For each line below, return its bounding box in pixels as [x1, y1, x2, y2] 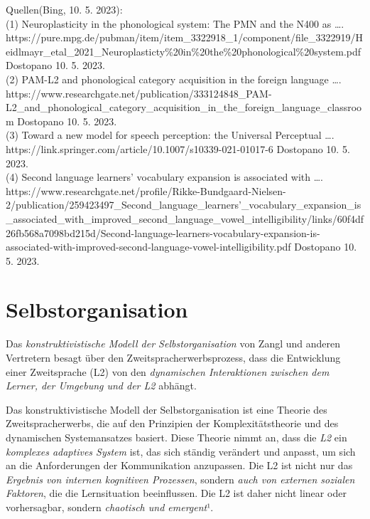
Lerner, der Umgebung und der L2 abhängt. [6, 378, 197, 393]
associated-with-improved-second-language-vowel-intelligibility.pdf [6, 239, 291, 254]
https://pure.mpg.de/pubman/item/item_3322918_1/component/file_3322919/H [6, 30, 363, 45]
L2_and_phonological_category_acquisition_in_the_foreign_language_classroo [6, 100, 362, 115]
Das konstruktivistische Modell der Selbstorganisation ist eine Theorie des [6, 402, 327, 416]
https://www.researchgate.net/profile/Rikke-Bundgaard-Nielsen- [6, 183, 286, 198]
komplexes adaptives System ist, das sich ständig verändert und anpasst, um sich [6, 444, 356, 458]
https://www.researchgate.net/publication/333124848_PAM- [6, 85, 272, 100]
